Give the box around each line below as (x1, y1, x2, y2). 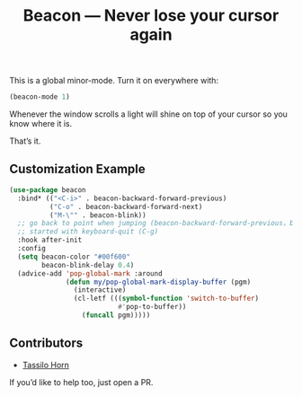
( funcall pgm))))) (81, 311, 151, 320)
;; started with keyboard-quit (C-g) (17, 227, 159, 236)
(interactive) (73, 286, 127, 295)
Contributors (9, 336, 84, 351)
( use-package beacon (9, 185, 87, 194)
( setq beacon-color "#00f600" (17, 252, 130, 261)
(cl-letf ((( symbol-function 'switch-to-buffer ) (73, 294, 259, 304)
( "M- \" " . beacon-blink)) (49, 210, 147, 220)
